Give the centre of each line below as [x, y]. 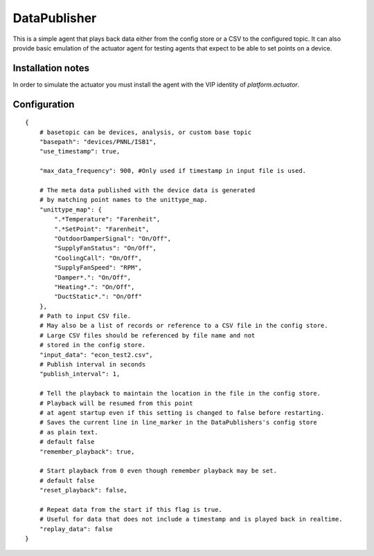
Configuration [44, 104]
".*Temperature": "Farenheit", [107, 219]
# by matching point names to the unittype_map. [123, 200]
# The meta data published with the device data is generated [147, 190]
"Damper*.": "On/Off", [93, 277]
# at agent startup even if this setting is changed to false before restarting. [182, 413]
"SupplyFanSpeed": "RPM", [98, 268]
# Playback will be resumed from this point [116, 403]
